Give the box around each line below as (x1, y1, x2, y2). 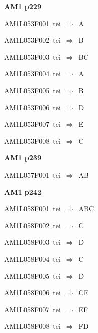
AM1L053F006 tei (4, 102, 61, 112)
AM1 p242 (4, 186, 41, 197)
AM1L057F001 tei (4, 169, 61, 180)
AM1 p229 (4, 1, 41, 11)
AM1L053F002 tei (4, 35, 61, 45)
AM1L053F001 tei (4, 18, 61, 28)
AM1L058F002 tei (4, 220, 61, 230)
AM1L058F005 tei (4, 270, 61, 281)
